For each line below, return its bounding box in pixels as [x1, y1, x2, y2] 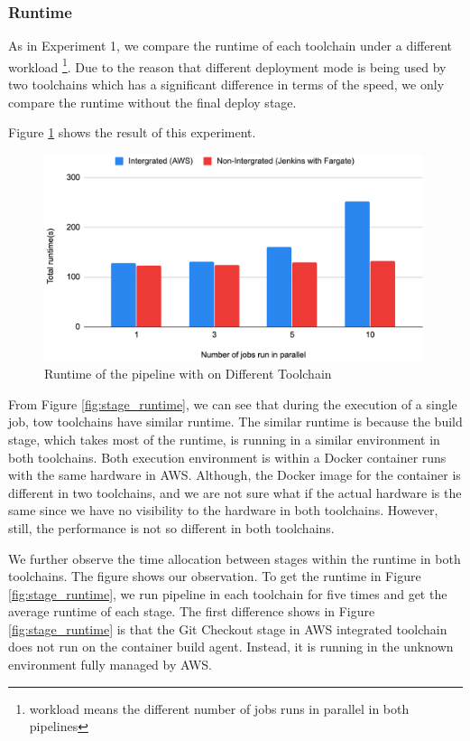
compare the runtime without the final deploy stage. [8, 92, 297, 111]
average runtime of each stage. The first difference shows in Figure [8, 602, 375, 621]
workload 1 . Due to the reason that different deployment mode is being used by [8, 54, 447, 76]
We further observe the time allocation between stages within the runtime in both [8, 549, 461, 567]
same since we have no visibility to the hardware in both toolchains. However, [8, 501, 438, 520]
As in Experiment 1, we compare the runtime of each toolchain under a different [8, 36, 453, 55]
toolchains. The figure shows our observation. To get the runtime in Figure [8, 567, 421, 586]
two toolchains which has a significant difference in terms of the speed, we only [8, 75, 445, 94]
